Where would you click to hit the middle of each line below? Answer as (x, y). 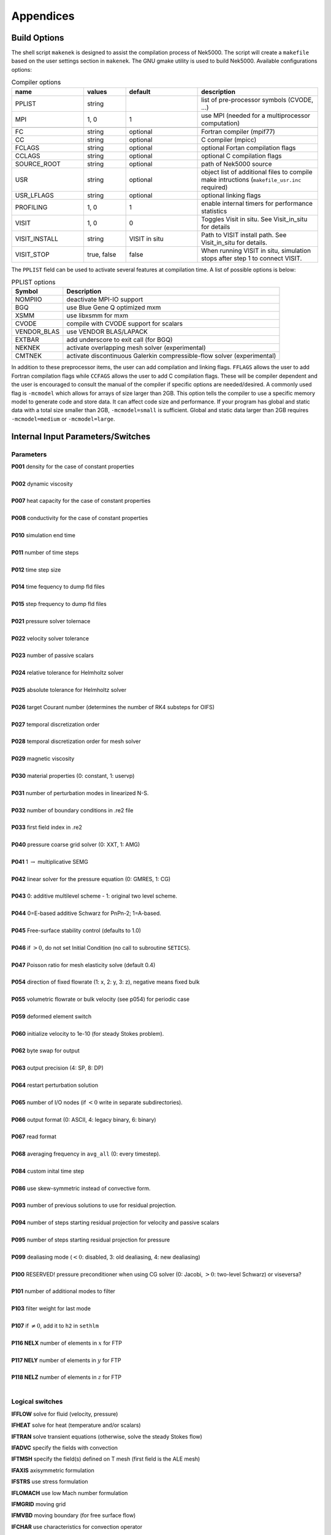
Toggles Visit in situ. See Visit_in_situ (254, 219)
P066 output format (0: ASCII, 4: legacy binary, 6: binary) (84, 1119)
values (97, 91)
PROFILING (31, 207)
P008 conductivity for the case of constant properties (80, 518)
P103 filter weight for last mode (51, 1308)
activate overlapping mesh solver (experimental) (136, 348)
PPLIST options (33, 282)
